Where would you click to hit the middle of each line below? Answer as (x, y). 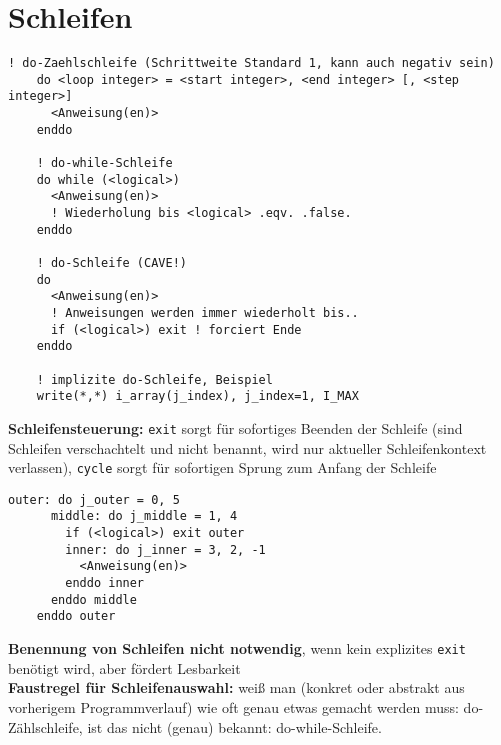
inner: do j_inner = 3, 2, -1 (165, 549)
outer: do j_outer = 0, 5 (94, 499)
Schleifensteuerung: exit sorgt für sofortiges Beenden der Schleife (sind (235, 427)
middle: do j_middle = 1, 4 (144, 516)
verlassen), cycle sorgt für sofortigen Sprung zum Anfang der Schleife (222, 467)
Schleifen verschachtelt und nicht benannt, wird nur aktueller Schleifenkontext (247, 447)
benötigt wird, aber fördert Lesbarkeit (124, 667)
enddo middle (93, 599)
